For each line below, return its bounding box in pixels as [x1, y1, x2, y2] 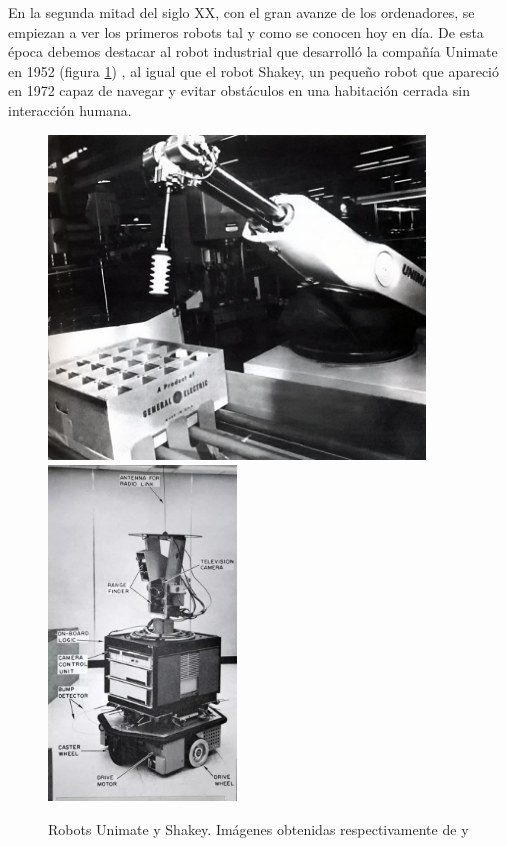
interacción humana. [8, 99, 132, 120]
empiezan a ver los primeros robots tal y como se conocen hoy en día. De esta [8, 21, 484, 42]
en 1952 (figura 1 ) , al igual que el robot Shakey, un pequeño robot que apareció [8, 60, 499, 81]
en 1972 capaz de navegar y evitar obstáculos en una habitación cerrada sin [8, 80, 470, 101]
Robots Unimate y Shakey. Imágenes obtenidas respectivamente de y [48, 818, 469, 839]
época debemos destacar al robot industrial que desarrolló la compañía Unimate [8, 41, 498, 62]
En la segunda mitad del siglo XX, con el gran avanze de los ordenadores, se [8, 2, 475, 22]
